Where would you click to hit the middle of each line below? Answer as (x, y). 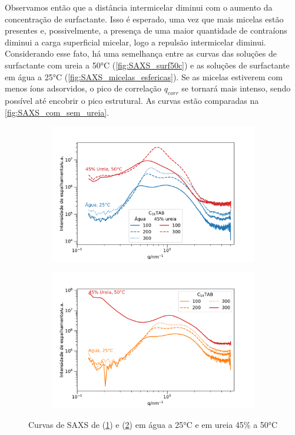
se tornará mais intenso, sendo (236, 88)
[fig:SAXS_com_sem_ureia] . (57, 112)
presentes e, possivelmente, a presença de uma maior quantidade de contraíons (146, 30)
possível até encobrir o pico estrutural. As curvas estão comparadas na (132, 100)
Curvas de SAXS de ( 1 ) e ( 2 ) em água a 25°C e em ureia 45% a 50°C (153, 424)
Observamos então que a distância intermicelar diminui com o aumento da (139, 7)
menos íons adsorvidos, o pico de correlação (83, 88)
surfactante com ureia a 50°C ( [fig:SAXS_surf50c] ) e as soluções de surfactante (147, 65)
